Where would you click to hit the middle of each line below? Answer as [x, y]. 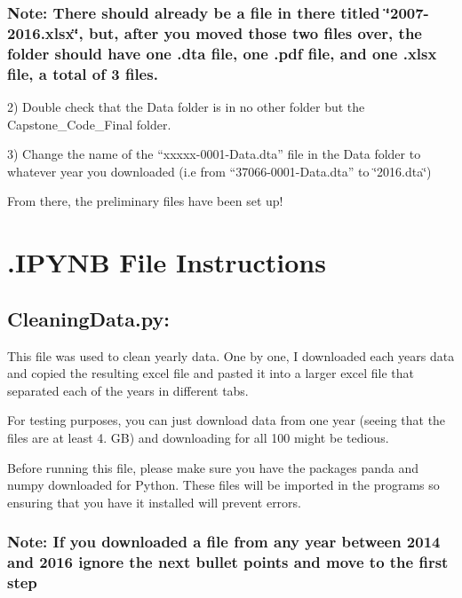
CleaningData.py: [88, 318]
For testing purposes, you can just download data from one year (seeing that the [227, 420]
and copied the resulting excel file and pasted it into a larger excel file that [211, 373]
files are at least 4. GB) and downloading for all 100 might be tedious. [198, 437]
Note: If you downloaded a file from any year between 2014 [224, 542]
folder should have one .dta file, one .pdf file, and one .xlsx [222, 53]
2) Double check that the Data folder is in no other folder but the [186, 106]
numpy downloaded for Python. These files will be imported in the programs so [223, 485]
